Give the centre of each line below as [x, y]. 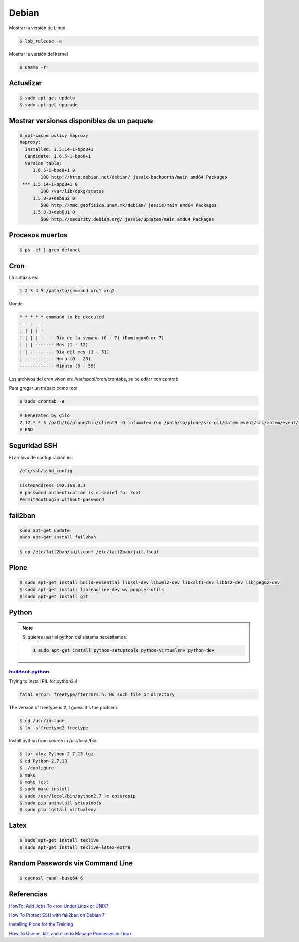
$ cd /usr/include [42, 721]
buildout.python [29, 672]
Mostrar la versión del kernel [39, 54]
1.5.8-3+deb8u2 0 [54, 198]
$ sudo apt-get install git [54, 597]
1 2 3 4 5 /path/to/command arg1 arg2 [67, 291]
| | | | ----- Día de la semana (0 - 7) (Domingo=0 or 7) [92, 338]
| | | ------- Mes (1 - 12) [54, 345]
